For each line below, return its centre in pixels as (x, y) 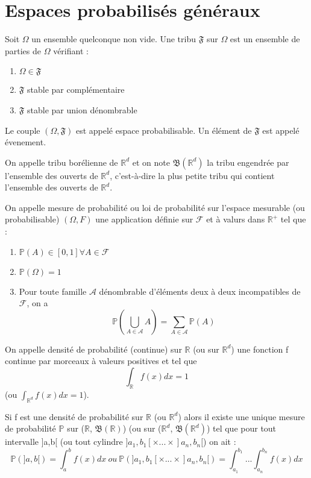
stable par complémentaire (76, 90)
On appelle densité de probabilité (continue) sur (93, 349)
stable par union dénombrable (82, 109)
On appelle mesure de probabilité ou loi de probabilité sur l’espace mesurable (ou (155, 207)
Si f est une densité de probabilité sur (74, 416)
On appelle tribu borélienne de (61, 162)
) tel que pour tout (241, 428)
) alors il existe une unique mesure (241, 416)
